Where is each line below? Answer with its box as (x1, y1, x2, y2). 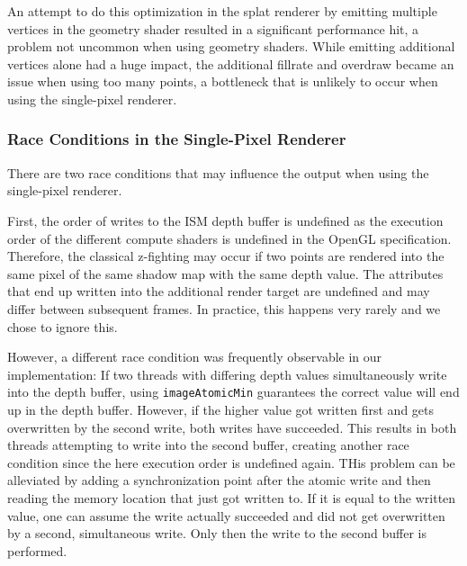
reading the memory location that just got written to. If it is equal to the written (7, 488, 456, 507)
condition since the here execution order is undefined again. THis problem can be (7, 453, 455, 472)
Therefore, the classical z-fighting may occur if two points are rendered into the (7, 247, 445, 265)
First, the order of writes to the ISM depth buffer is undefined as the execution (7, 211, 444, 229)
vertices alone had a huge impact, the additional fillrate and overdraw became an (7, 54, 454, 73)
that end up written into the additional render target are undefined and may (7, 282, 430, 301)
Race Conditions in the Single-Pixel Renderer (7, 128, 346, 150)
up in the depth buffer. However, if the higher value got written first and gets (7, 400, 435, 418)
